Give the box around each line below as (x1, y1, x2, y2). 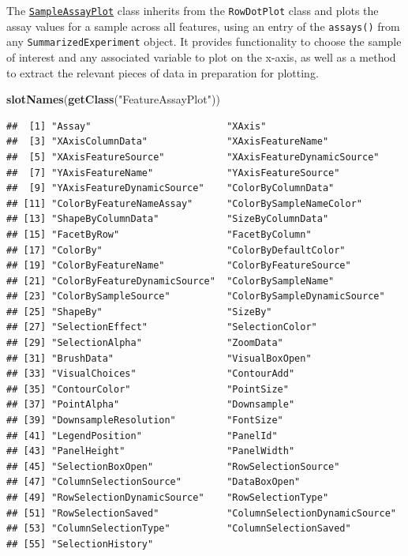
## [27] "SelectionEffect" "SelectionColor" (6, 321, 317, 333)
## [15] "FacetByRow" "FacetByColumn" (6, 228, 312, 240)
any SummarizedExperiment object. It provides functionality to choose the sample (6, 33, 402, 50)
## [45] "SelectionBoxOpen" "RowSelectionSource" (6, 460, 340, 472)
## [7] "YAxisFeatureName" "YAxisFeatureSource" (6, 167, 340, 178)
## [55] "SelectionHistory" (6, 538, 154, 550)
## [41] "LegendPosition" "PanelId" (6, 430, 278, 441)
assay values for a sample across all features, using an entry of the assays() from (6, 17, 400, 34)
